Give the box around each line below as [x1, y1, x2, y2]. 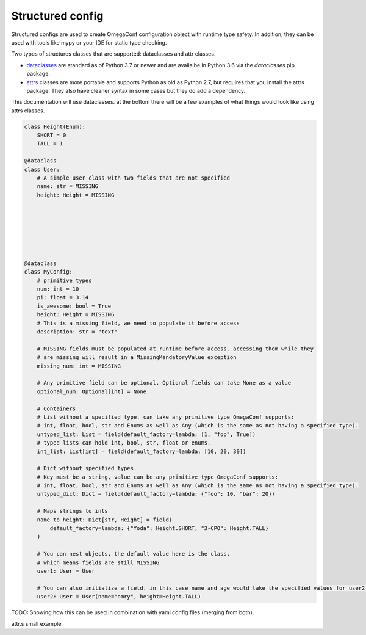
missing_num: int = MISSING [37, 362, 121, 369]
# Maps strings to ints [37, 507, 108, 515]
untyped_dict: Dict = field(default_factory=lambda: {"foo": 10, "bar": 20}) [37, 490, 276, 498]
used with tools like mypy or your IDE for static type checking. [11, 38, 167, 46]
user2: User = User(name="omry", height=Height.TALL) [37, 593, 201, 600]
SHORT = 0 [37, 132, 66, 139]
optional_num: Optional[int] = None [37, 388, 146, 395]
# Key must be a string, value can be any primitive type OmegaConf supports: [37, 473, 279, 481]
